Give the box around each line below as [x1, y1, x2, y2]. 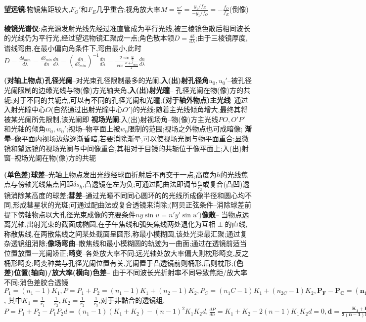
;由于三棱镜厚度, [195, 33, 248, 43]
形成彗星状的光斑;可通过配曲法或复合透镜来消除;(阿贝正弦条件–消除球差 [12, 200, 245, 210]
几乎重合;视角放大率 [96, 4, 161, 14]
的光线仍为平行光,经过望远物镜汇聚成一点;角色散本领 [4, 33, 174, 43]
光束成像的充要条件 [73, 209, 136, 219]
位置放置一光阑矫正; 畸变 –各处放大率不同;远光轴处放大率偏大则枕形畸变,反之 [4, 248, 249, 258]
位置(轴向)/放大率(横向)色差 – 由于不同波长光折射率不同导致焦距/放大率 [14, 267, 248, 278]
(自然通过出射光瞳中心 [50, 104, 123, 115]
